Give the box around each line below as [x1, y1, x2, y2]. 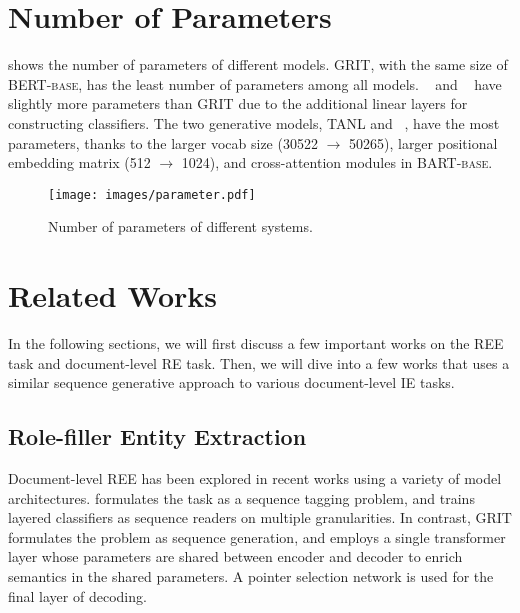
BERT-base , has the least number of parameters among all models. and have [8, 73, 502, 94]
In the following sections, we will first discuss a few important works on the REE [8, 333, 504, 354]
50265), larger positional [348, 132, 498, 153]
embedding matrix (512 [8, 152, 151, 173]
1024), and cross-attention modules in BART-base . [181, 152, 493, 173]
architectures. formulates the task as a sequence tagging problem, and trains [8, 487, 475, 508]
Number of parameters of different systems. [48, 216, 313, 237]
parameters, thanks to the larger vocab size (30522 [8, 132, 318, 153]
